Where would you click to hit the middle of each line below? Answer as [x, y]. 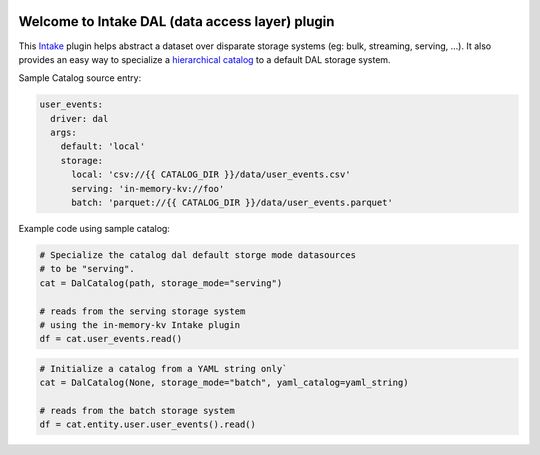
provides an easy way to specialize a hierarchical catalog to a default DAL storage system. [204, 59]
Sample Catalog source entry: [80, 78]
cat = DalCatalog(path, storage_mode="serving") [161, 283]
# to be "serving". [87, 269]
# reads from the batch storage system [137, 411]
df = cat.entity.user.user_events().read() [148, 424]
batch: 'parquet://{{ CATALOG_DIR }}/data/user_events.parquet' [232, 203]
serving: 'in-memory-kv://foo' [148, 188]
